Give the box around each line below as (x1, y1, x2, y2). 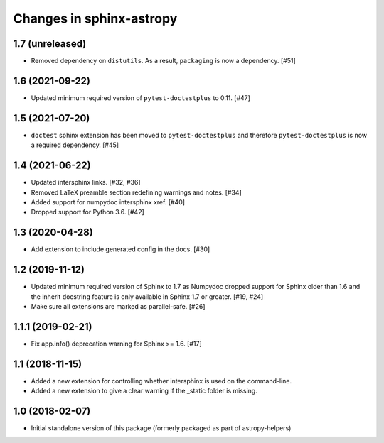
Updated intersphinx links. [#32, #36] (31, 178, 142, 187)
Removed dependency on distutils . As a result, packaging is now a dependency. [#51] (31, 57, 297, 65)
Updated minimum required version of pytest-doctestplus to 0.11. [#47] (31, 93, 250, 102)
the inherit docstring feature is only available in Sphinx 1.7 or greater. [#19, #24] (31, 292, 264, 301)
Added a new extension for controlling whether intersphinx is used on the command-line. (31, 376, 292, 385)
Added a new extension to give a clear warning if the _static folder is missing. (31, 387, 257, 395)
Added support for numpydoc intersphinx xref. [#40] (31, 197, 185, 206)
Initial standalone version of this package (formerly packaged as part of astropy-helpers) (31, 424, 292, 432)
